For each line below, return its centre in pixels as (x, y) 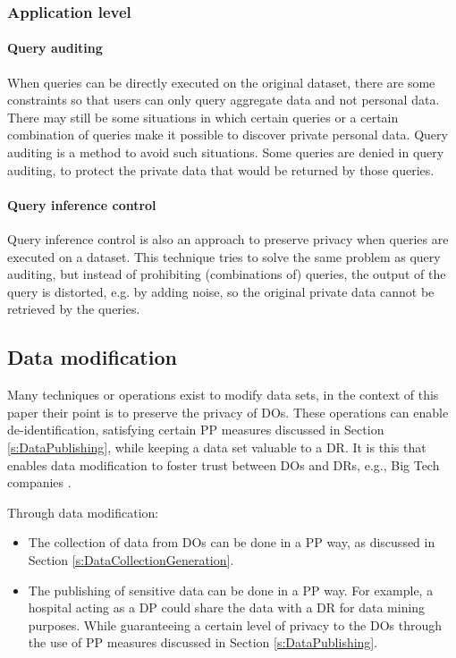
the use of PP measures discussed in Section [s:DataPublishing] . (203, 642)
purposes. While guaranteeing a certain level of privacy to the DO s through (235, 624)
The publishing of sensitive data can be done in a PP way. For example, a (231, 590)
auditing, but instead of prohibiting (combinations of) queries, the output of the (227, 274)
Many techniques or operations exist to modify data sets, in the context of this (223, 395)
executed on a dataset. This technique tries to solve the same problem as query (224, 256)
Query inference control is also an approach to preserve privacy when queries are (228, 239)
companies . (39, 482)
